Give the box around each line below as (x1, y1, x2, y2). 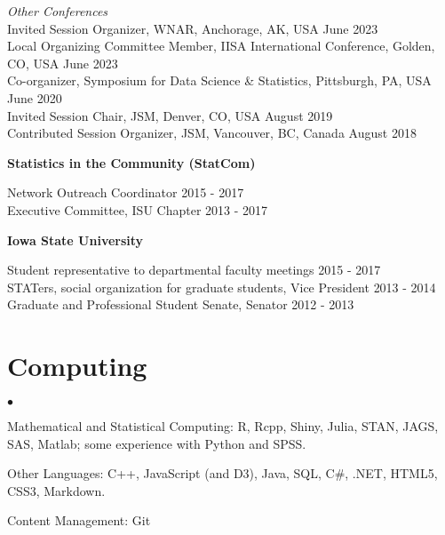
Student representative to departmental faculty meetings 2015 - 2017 (7, 260, 381, 279)
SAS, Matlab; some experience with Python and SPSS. (7, 434, 306, 452)
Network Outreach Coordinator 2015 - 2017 (7, 183, 244, 202)
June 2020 (7, 88, 62, 107)
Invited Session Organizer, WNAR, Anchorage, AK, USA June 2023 (7, 19, 378, 37)
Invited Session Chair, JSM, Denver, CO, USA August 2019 (7, 106, 333, 124)
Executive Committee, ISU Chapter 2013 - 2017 (7, 200, 268, 219)
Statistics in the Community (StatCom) (7, 153, 256, 172)
